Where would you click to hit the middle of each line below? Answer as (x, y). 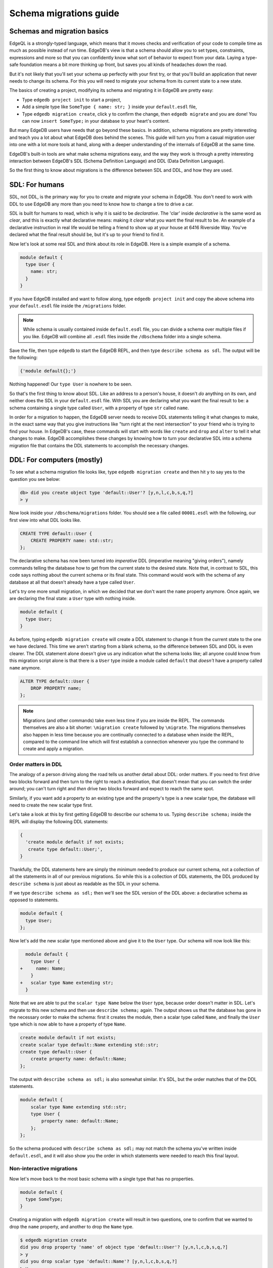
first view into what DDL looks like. (45, 520)
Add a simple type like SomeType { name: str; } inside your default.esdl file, (109, 107)
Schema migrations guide (64, 13)
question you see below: (35, 479)
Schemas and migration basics (59, 31)
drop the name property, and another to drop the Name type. (72, 1226)
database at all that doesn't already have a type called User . (72, 582)
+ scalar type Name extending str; (67, 982)
